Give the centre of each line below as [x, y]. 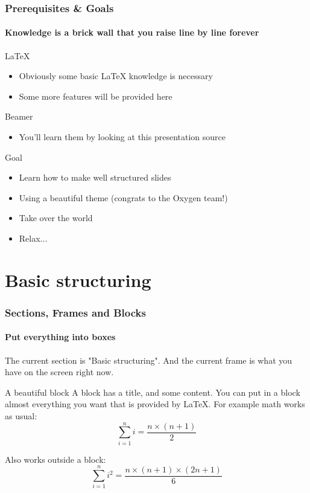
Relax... [33, 238]
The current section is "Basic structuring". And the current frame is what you [149, 360]
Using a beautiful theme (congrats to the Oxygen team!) [123, 197]
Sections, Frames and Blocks [75, 312]
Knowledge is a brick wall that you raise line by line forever [132, 32]
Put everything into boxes [60, 337]
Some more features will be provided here [96, 96]
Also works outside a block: [55, 459]
